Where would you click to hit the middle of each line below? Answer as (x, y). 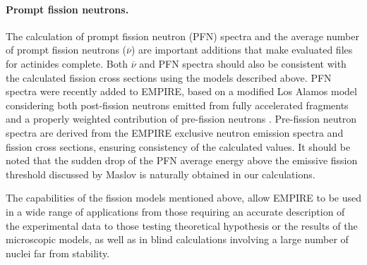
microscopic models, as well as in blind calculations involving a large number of (177, 239)
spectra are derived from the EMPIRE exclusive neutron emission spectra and (175, 132)
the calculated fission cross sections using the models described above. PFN (169, 77)
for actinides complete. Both (67, 63)
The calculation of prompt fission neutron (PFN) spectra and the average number (182, 36)
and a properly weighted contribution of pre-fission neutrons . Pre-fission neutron (181, 119)
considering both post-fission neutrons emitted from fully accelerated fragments (177, 105)
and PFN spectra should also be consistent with (243, 63)
